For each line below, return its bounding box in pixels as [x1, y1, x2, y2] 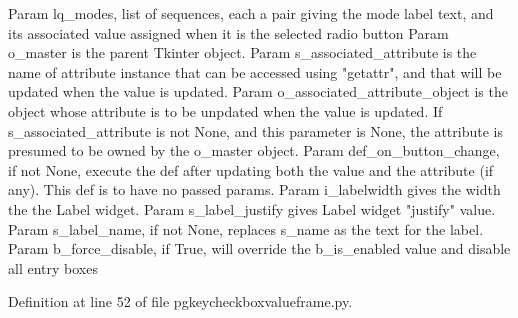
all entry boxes [8, 257, 98, 278]
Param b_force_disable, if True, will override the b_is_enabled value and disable [8, 238, 511, 259]
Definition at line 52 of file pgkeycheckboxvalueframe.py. [8, 291, 353, 312]
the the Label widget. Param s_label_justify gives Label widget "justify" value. [8, 198, 496, 219]
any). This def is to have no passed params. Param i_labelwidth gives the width [8, 179, 501, 200]
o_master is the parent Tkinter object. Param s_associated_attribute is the [8, 42, 477, 63]
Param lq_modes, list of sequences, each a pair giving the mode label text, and [8, 3, 494, 23]
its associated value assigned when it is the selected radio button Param [8, 22, 449, 43]
